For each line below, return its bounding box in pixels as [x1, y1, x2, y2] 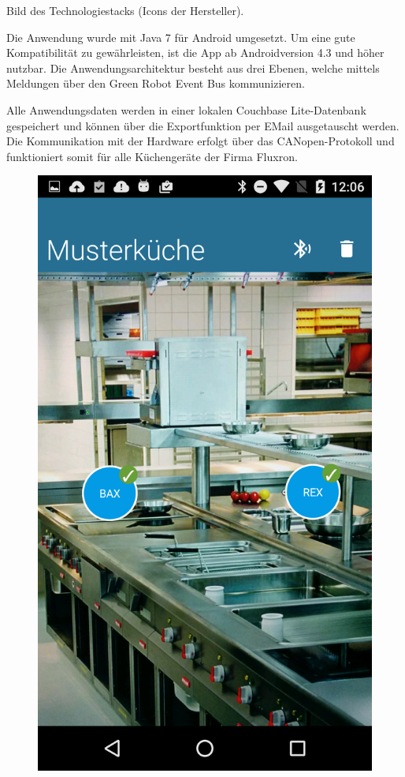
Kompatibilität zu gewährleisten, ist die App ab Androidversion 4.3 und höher [6, 44, 385, 61]
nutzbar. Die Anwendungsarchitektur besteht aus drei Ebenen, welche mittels [6, 59, 380, 76]
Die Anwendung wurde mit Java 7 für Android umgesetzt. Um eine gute [6, 28, 355, 45]
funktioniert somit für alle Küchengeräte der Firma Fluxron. [6, 148, 298, 164]
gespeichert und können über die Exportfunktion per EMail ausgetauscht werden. [6, 117, 399, 133]
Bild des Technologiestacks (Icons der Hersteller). [6, 2, 244, 18]
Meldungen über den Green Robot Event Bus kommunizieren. [6, 75, 305, 92]
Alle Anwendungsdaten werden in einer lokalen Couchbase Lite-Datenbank [6, 101, 366, 118]
